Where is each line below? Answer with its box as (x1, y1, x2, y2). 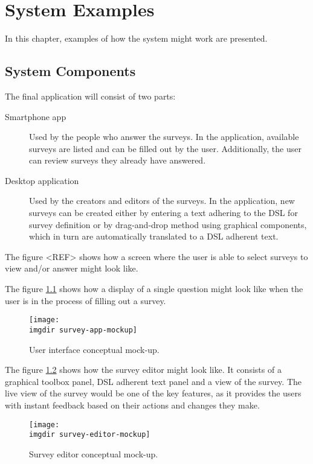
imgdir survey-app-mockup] (29, 325, 137, 334)
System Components (5, 62, 136, 80)
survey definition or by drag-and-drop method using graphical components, (29, 218, 307, 230)
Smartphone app (5, 110, 66, 122)
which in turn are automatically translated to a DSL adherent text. (29, 230, 279, 243)
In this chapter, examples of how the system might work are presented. (5, 32, 268, 45)
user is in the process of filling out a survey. (5, 294, 166, 307)
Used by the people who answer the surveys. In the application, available (29, 130, 299, 143)
